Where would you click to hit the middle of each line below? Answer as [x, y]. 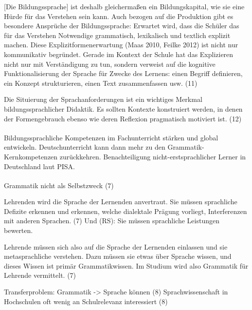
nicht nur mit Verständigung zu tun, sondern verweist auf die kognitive [110, 64]
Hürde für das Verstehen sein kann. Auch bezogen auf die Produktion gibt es [119, 16]
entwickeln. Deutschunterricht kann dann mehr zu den [85, 147]
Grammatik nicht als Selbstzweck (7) [59, 185]
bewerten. [18, 230]
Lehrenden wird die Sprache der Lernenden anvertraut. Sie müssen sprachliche [121, 202]
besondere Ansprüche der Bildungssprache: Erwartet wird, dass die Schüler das [122, 26]
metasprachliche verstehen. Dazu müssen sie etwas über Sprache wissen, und [118, 256]
